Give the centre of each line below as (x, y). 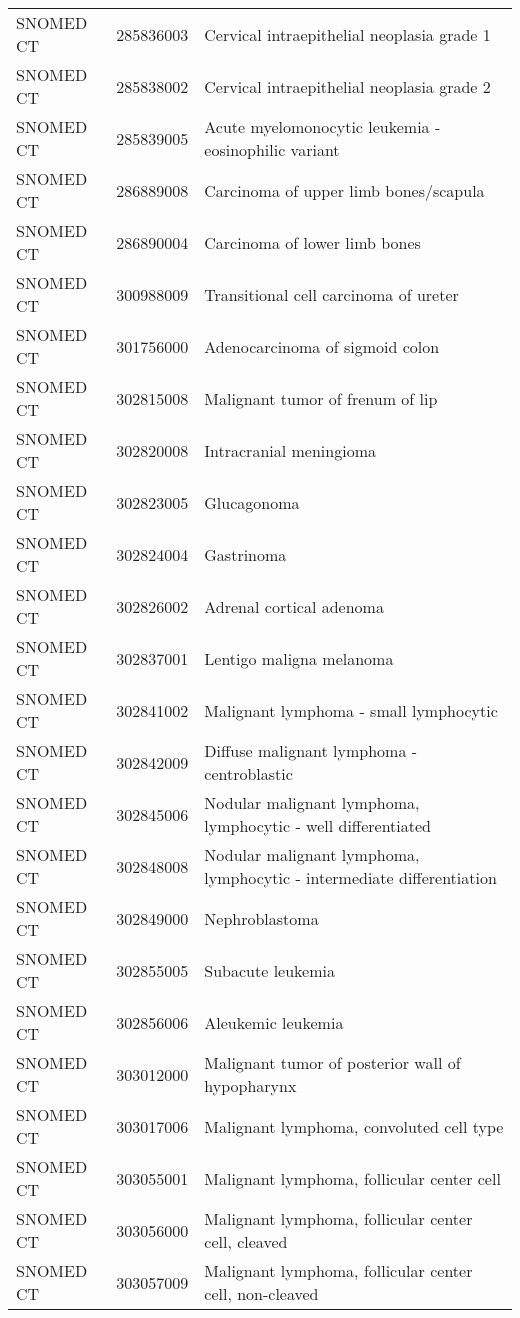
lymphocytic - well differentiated (318, 825)
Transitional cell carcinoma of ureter (331, 294)
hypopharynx (250, 1085)
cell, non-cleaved (261, 1293)
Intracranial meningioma (290, 450)
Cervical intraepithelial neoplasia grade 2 (347, 86)
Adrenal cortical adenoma (294, 606)
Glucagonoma (252, 502)
